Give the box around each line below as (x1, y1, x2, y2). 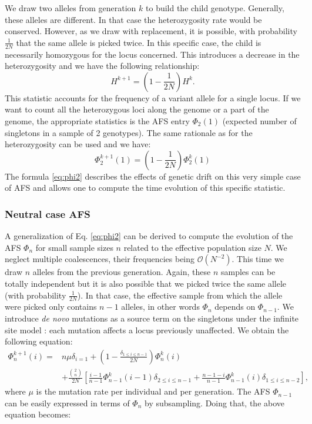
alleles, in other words (121, 300, 200, 313)
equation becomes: (5, 408, 71, 420)
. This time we (232, 253, 284, 265)
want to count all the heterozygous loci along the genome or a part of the (5, 103, 269, 115)
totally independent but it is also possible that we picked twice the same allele (5, 277, 287, 289)
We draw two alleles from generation (5, 2, 136, 14)
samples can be (220, 266, 276, 278)
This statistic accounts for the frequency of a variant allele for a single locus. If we (5, 91, 301, 104)
